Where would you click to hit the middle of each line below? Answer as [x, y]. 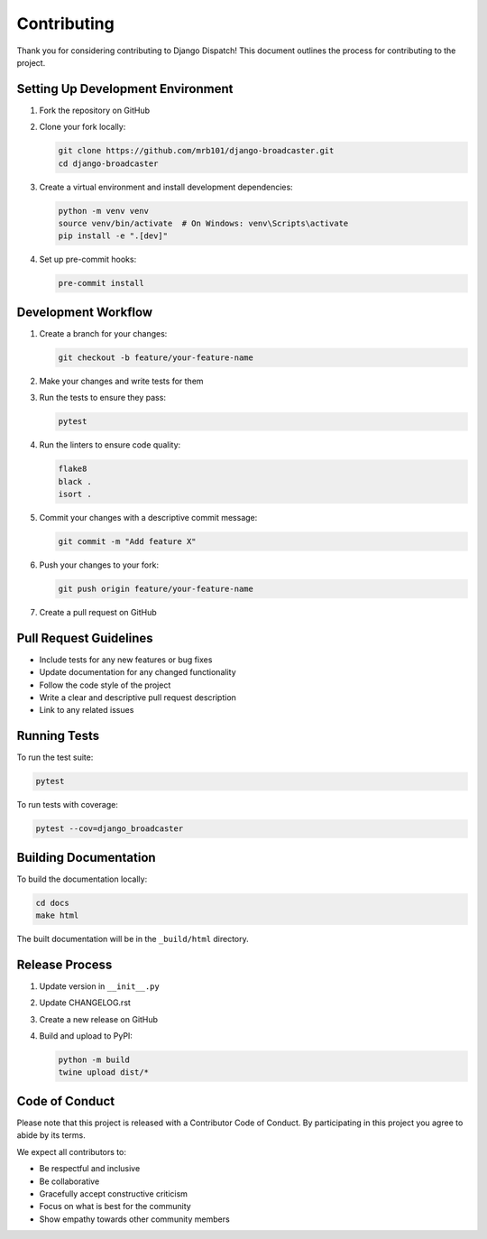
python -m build [94, 1060]
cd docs [52, 903]
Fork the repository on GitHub [95, 110]
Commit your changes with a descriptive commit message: [148, 517]
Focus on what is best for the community [115, 1207]
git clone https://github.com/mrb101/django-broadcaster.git [196, 151]
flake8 [73, 469]
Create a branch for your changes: [103, 333]
